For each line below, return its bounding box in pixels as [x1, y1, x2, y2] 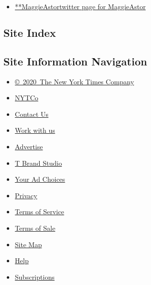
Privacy [15, 190, 37, 200]
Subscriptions [15, 271, 55, 282]
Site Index [3, 25, 56, 40]
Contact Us [15, 109, 49, 119]
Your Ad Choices [15, 174, 65, 184]
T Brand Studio [15, 158, 62, 168]
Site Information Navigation [3, 53, 147, 68]
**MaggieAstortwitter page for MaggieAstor [15, 1, 146, 11]
